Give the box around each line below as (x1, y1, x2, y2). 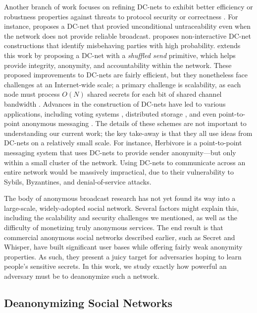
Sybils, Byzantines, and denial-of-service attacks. (4, 176, 152, 187)
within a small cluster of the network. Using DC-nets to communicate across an (4, 157, 246, 167)
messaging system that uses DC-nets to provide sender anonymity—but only (4, 147, 236, 157)
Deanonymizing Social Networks (4, 295, 172, 311)
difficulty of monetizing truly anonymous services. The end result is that (4, 222, 223, 233)
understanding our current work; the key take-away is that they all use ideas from (4, 127, 253, 138)
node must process (4, 89, 60, 99)
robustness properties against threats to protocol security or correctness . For (4, 11, 238, 21)
